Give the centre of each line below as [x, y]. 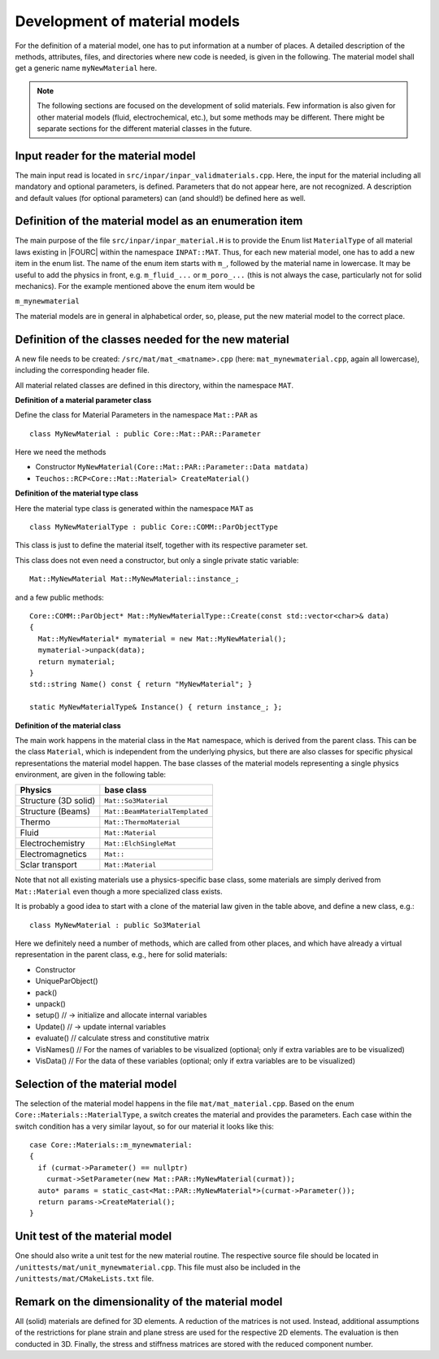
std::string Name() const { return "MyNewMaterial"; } [141, 684]
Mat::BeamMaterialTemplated [156, 811]
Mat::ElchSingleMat [140, 843]
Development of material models [127, 21]
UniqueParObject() [67, 981]
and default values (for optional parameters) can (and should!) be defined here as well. [161, 198]
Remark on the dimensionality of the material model [149, 1302]
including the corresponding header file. [83, 370]
